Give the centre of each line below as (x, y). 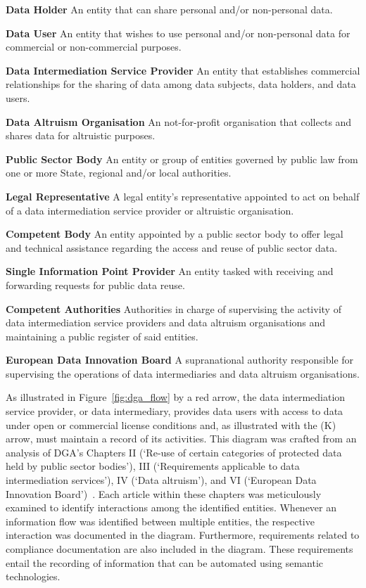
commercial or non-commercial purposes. (94, 47)
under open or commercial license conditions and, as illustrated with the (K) (171, 424)
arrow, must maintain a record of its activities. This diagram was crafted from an (181, 439)
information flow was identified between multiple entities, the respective (160, 521)
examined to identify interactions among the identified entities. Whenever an (171, 507)
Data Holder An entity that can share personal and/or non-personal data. (169, 9)
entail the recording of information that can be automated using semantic (165, 562)
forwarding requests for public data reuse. (95, 285)
